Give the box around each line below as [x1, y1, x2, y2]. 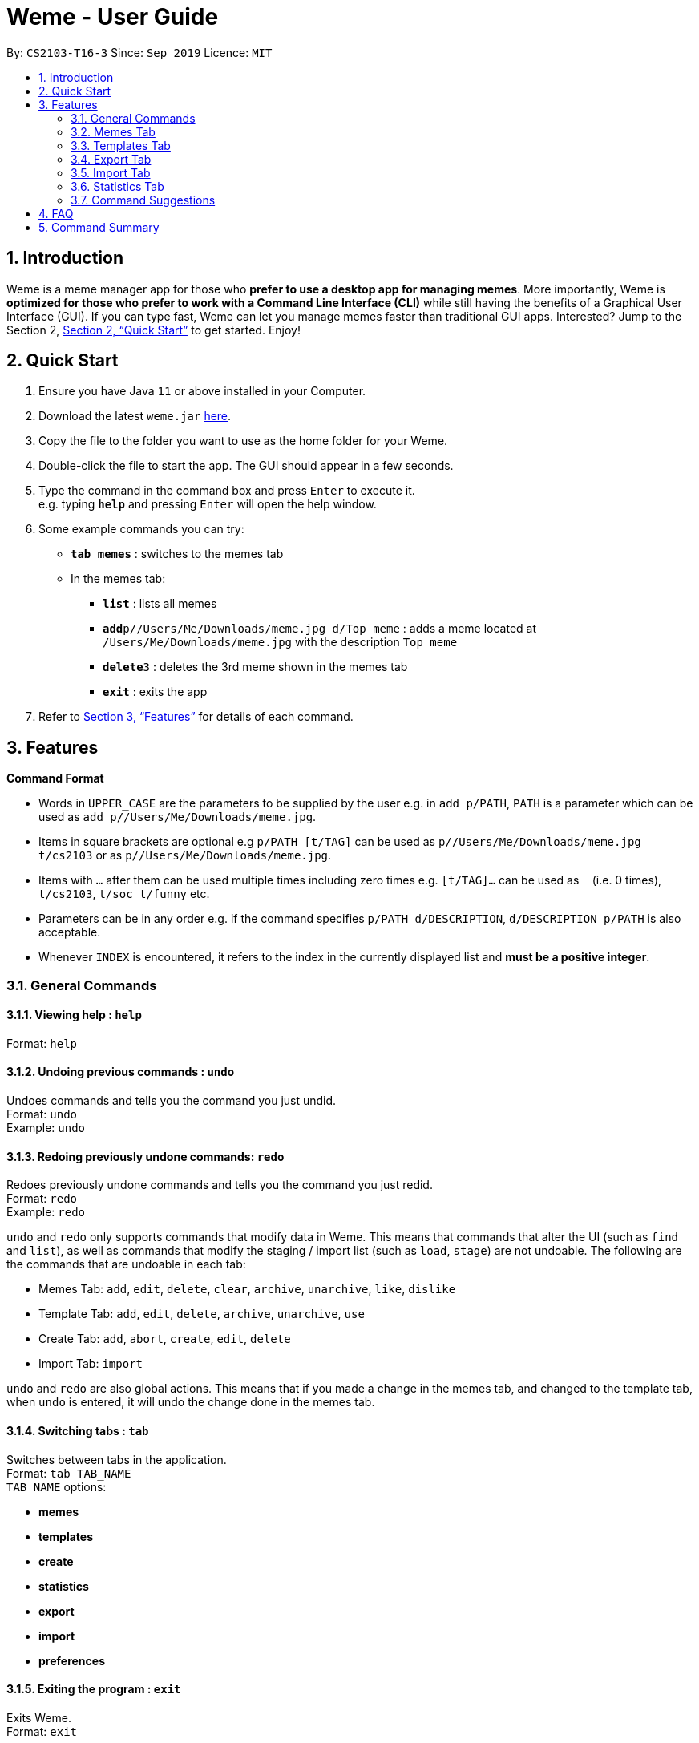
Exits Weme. [6, 1710, 71, 1725]
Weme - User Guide [6, 3, 219, 30]
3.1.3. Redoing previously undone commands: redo [6, 1149, 285, 1163]
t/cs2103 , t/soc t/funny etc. [38, 887, 210, 901]
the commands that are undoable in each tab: [6, 1257, 246, 1272]
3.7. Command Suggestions [71, 192, 216, 207]
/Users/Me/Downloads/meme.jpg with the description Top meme [103, 635, 458, 649]
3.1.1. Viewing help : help [6, 1008, 142, 1022]
